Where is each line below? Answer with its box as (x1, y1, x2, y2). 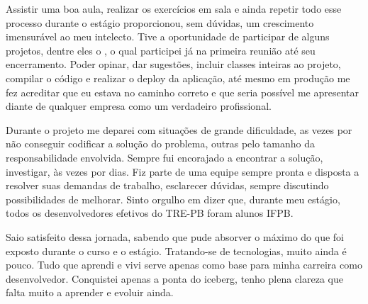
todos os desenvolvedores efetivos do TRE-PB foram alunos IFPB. (6, 206, 294, 220)
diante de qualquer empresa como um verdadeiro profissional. (6, 98, 272, 113)
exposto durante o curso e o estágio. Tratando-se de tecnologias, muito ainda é (6, 243, 347, 258)
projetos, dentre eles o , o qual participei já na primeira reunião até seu (6, 43, 316, 57)
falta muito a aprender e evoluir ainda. (6, 285, 174, 300)
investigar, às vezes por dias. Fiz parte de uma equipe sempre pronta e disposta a (6, 164, 359, 179)
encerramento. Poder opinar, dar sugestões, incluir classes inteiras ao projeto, (6, 57, 341, 72)
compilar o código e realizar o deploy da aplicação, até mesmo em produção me (6, 70, 350, 85)
